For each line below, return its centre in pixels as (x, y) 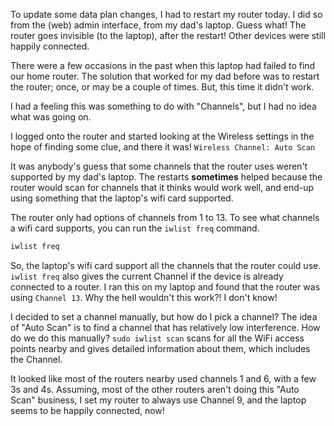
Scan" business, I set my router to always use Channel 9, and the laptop (158, 400)
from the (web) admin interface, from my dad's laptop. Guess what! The (158, 25)
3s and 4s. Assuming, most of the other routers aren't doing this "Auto (155, 389)
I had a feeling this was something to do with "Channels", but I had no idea (163, 106)
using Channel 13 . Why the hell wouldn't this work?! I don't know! (144, 297)
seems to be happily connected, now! (87, 410)
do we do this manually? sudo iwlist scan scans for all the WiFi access (157, 338)
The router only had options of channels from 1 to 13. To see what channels (165, 217)
